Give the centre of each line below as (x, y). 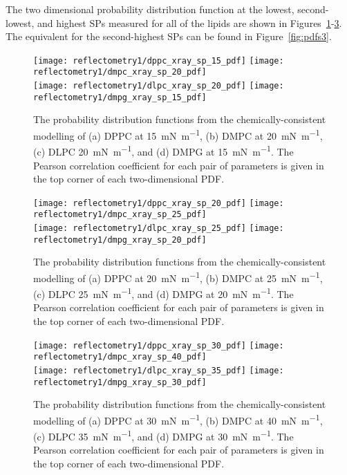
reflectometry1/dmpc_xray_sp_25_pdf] (120, 215)
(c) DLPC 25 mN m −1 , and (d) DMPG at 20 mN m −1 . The (163, 293)
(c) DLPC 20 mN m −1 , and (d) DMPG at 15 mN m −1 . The (163, 150)
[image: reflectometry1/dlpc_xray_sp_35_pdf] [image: (159, 370)
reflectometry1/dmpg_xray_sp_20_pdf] (120, 240)
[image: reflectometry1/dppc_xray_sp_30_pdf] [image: (159, 345)
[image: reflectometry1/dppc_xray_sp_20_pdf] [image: (159, 203)
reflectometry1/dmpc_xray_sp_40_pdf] (120, 357)
